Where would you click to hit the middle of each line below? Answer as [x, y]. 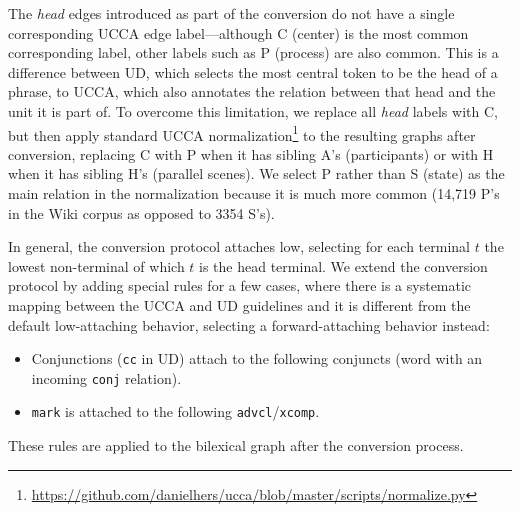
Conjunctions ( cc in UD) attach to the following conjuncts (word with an [257, 358]
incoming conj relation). [106, 377]
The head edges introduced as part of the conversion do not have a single [231, 13]
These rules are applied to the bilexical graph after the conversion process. [236, 445]
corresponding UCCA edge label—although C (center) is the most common [238, 32]
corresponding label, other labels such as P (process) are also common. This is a [253, 52]
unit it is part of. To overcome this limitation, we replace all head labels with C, [253, 110]
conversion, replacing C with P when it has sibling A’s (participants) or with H [251, 153]
